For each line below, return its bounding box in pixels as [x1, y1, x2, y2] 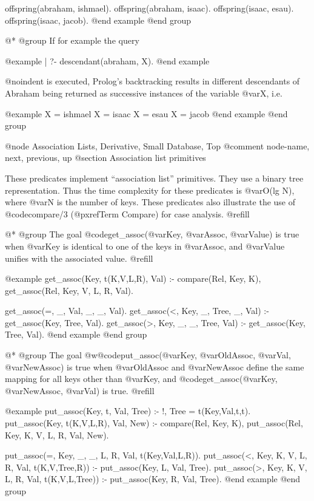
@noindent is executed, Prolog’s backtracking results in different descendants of [5, 75, 300, 87]
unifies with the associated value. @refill [5, 251, 153, 264]
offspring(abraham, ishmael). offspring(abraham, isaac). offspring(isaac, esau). [5, 2, 294, 14]
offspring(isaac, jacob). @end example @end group [5, 13, 192, 26]
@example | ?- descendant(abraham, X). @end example [5, 54, 210, 67]
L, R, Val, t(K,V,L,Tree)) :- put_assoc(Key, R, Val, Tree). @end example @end [5, 472, 301, 485]
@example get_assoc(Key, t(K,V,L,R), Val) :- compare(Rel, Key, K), [5, 272, 261, 285]
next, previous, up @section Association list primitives [5, 151, 206, 164]
